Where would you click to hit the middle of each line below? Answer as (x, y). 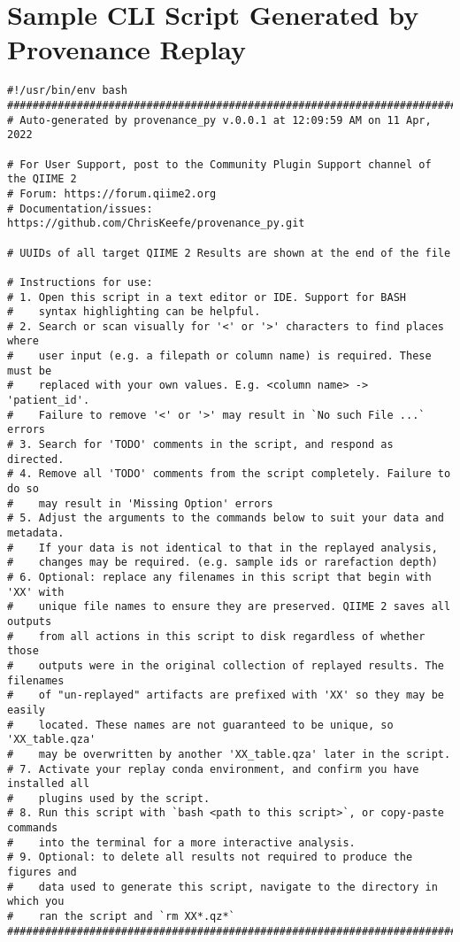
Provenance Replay (127, 49)
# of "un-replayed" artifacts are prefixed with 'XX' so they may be (226, 695)
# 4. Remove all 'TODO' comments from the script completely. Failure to (229, 474)
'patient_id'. (49, 401)
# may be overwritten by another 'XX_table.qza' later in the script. (229, 754)
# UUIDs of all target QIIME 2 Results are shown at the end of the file (229, 253)
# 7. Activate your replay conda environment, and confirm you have (213, 769)
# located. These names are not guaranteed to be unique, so (200, 725)
